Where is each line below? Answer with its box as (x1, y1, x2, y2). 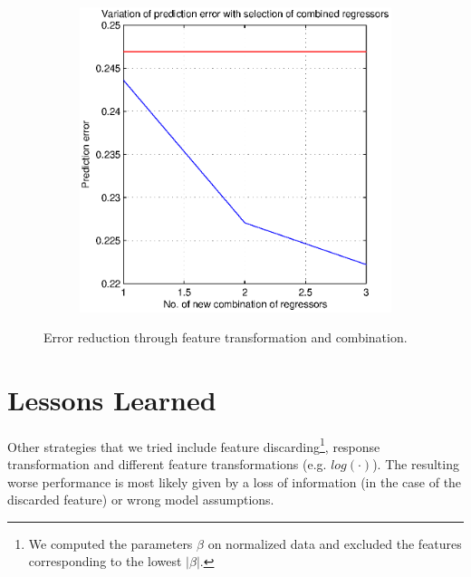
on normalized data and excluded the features (207, 534, 462, 553)
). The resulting (372, 455, 459, 474)
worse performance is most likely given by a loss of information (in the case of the (7, 472, 462, 491)
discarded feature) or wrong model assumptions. (7, 490, 274, 509)
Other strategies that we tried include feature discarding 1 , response (7, 434, 380, 456)
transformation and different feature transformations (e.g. (7, 455, 327, 474)
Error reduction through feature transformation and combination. (43, 328, 408, 347)
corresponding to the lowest (28, 552, 182, 571)
